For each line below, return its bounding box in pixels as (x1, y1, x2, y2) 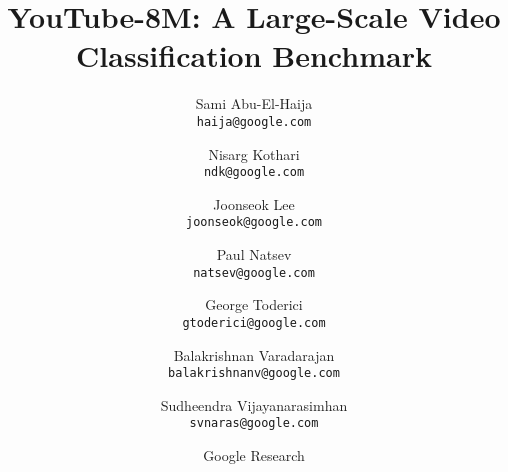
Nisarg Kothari (208, 143, 300, 164)
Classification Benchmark (76, 35, 432, 76)
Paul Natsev (216, 244, 292, 265)
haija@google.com (196, 114, 312, 129)
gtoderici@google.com (182, 315, 326, 330)
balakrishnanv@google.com (168, 366, 340, 381)
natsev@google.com (193, 265, 315, 280)
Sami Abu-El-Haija (195, 93, 313, 114)
